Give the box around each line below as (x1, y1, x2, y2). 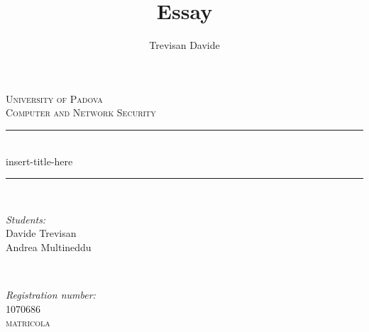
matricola (6, 315, 50, 330)
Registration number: (6, 287, 96, 302)
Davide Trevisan (6, 226, 77, 240)
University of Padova (6, 91, 103, 106)
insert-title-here (6, 153, 73, 168)
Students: (6, 211, 46, 226)
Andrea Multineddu (6, 239, 92, 254)
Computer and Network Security (6, 105, 156, 120)
